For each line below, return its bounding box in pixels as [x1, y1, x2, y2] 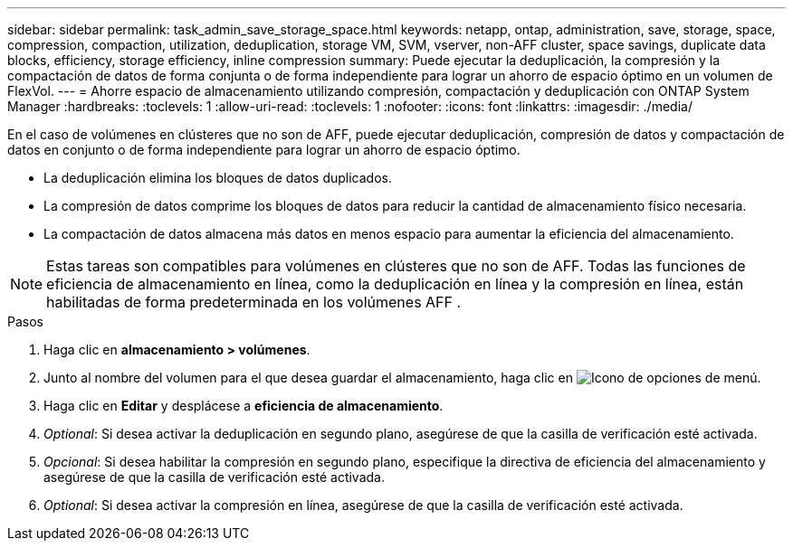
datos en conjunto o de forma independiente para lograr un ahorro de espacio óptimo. [7, 142, 521, 157]
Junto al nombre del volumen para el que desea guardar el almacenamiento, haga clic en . [43, 370, 761, 385]
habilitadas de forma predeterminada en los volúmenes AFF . [46, 293, 462, 311]
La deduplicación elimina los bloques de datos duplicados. [43, 170, 392, 185]
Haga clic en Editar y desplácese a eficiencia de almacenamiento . [43, 398, 444, 413]
